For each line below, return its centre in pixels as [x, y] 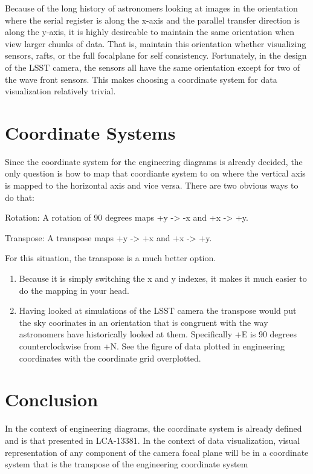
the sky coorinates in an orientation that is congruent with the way [144, 322]
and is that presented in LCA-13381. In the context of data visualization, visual [153, 440]
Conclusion [52, 399]
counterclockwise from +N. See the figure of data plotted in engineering [152, 346]
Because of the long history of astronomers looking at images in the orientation [151, 8]
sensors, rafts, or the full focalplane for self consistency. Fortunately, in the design [156, 55]
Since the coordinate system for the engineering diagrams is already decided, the [154, 161]
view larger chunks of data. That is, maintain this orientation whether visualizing [156, 43]
